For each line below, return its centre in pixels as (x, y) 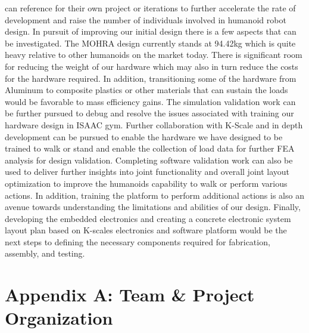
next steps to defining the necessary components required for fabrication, (138, 241)
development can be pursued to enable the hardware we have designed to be (144, 136)
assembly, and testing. (45, 253)
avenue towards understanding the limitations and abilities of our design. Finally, (153, 207)
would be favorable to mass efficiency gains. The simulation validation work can (150, 101)
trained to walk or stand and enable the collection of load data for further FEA (150, 148)
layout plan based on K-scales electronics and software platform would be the (146, 230)
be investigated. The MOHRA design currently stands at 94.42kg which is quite (150, 43)
